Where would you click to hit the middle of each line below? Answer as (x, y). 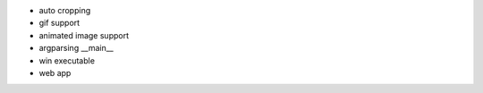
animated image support (84, 35)
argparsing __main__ (76, 48)
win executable (67, 60)
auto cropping (65, 10)
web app (55, 72)
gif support (59, 23)
